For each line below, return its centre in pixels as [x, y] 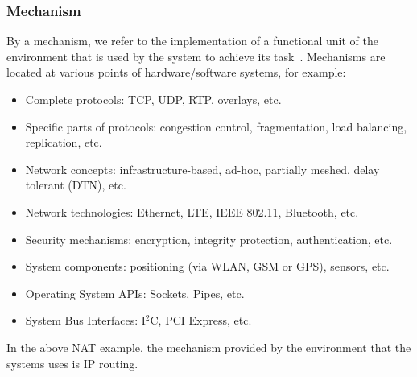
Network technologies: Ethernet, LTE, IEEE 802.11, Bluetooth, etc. [192, 211]
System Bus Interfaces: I [85, 320]
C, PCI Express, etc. [201, 320]
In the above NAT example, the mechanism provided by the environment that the [209, 347]
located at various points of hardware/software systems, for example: [176, 72]
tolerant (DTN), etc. [76, 185]
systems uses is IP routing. [72, 363]
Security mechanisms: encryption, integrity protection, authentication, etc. [209, 239]
